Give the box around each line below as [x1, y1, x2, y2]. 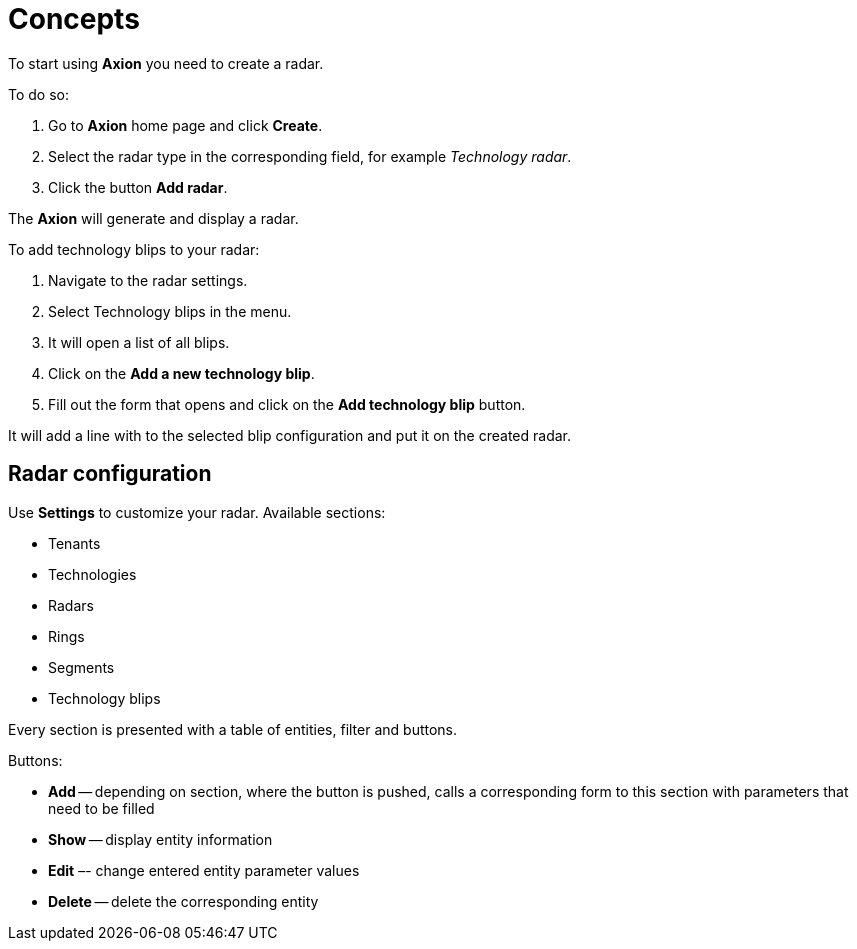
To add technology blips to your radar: [8, 240, 260, 258]
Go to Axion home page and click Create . [48, 116, 323, 134]
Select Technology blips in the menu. [48, 302, 292, 320]
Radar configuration [8, 461, 212, 487]
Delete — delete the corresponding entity [48, 892, 319, 910]
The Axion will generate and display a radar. [8, 209, 299, 227]
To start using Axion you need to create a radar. [8, 54, 324, 72]
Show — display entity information [48, 830, 273, 848]
